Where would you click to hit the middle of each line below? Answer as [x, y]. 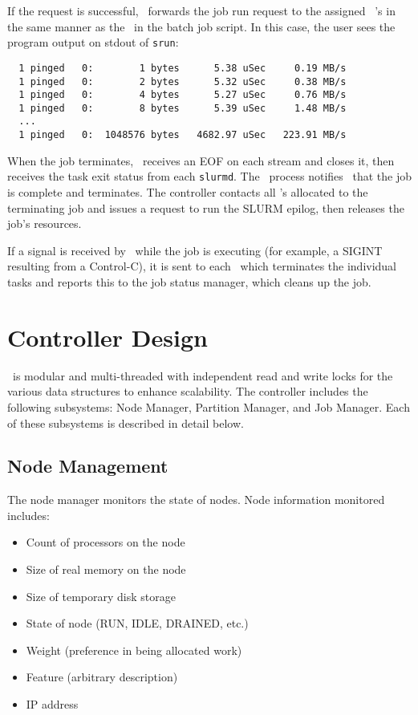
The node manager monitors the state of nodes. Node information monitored [196, 500]
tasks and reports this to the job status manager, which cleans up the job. [189, 282]
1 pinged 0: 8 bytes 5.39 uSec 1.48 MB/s [183, 108]
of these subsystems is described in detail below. [126, 422]
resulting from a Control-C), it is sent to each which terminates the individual [202, 266]
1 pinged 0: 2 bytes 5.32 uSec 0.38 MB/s [183, 81]
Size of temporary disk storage [101, 596]
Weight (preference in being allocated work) [134, 650]
